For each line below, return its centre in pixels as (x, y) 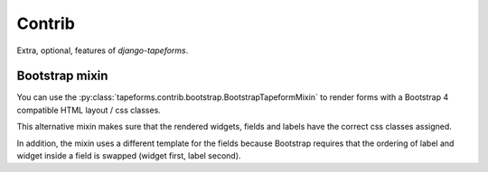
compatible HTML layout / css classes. (89, 110)
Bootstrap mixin (62, 76)
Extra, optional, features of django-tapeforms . (103, 50)
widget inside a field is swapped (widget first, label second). (129, 156)
